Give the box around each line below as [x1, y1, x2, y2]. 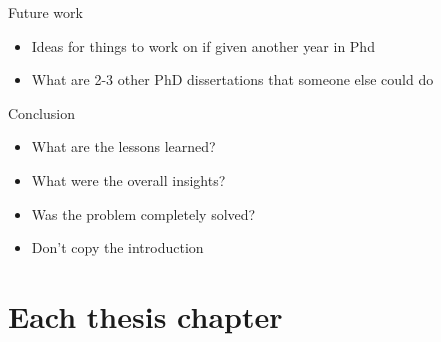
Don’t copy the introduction [31, 237, 204, 258]
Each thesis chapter [8, 295, 283, 336]
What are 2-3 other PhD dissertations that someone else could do [31, 69, 434, 90]
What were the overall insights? [31, 169, 226, 190]
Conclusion [8, 102, 75, 123]
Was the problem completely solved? [31, 203, 256, 224]
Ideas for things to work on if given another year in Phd [31, 35, 375, 56]
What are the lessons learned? [31, 136, 216, 157]
